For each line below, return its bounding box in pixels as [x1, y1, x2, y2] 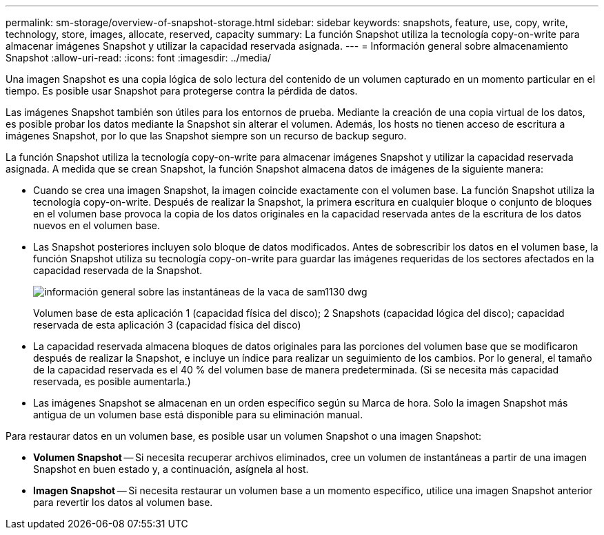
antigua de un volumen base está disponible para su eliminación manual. [33, 409, 363, 420]
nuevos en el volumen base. [33, 220, 161, 231]
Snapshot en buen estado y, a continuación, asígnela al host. [33, 463, 309, 475]
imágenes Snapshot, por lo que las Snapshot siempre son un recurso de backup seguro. [6, 130, 407, 142]
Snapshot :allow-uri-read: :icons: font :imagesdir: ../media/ [6, 52, 271, 64]
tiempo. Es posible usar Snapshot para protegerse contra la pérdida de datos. [6, 85, 358, 97]
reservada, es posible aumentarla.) [33, 376, 191, 387]
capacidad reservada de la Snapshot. [33, 264, 203, 276]
